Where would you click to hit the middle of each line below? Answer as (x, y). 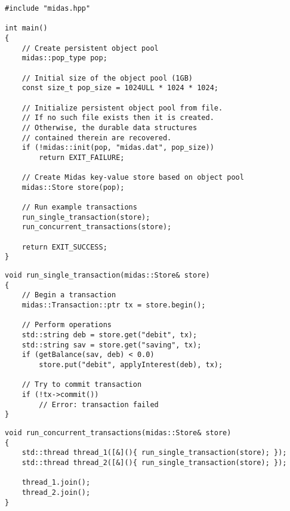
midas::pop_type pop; (64, 58)
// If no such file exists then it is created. (118, 118)
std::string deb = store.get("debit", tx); (109, 335)
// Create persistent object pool (90, 48)
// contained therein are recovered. (97, 138)
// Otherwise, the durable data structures (109, 127)
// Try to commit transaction (82, 385)
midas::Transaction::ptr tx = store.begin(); (114, 305)
